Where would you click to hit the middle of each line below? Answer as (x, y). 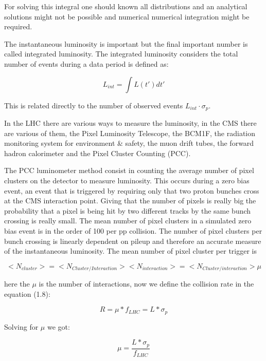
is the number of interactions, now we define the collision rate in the (146, 284)
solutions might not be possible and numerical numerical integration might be (127, 16)
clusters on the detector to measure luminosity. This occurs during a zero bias (127, 180)
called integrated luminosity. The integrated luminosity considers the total (121, 54)
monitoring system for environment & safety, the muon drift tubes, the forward (129, 143)
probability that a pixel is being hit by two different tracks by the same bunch (128, 210)
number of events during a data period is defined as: (86, 63)
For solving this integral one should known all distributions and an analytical (126, 6)
